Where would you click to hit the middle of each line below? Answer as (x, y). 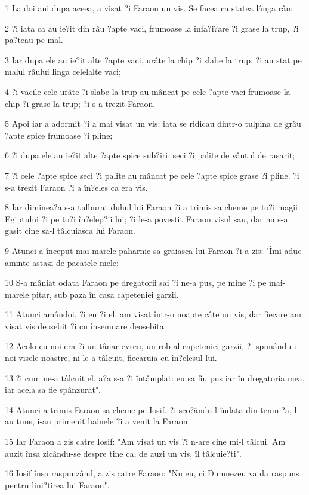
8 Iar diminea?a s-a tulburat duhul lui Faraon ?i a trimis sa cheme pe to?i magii (151, 207)
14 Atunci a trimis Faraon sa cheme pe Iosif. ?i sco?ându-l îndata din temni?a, (148, 409)
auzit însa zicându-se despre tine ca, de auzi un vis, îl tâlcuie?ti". (123, 453)
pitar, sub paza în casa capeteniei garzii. (105, 294)
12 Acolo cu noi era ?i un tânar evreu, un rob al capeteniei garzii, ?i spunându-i (151, 346)
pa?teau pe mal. (34, 40)
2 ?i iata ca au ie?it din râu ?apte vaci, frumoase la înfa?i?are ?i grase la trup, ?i (152, 28)
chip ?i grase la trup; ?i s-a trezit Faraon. (80, 103)
